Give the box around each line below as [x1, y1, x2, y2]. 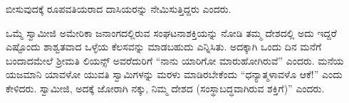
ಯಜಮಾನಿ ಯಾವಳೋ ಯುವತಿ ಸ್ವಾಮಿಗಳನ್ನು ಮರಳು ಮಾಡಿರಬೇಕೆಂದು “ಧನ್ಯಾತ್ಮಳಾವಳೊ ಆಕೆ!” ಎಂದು [6, 67, 343, 82]
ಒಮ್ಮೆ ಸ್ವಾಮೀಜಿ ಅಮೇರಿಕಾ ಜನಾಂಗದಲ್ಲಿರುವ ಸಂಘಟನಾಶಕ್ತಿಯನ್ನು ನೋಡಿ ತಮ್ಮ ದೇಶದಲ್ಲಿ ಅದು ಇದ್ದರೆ [6, 25, 337, 40]
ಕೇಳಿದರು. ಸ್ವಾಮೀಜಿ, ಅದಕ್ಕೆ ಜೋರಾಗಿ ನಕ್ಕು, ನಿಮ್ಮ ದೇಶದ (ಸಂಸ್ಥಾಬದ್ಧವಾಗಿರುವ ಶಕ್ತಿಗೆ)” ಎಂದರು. [6, 80, 325, 95]
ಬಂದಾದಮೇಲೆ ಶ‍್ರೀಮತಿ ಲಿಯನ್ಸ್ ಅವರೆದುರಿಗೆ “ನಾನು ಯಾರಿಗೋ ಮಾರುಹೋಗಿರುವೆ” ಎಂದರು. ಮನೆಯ [6, 53, 344, 67]
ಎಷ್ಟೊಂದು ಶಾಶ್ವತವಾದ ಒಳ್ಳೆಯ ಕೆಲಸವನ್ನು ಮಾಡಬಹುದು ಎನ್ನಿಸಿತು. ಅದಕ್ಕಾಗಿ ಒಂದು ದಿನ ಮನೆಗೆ [6, 39, 322, 54]
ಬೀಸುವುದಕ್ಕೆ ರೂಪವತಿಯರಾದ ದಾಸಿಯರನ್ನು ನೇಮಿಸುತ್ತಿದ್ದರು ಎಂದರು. [6, 1, 231, 16]
